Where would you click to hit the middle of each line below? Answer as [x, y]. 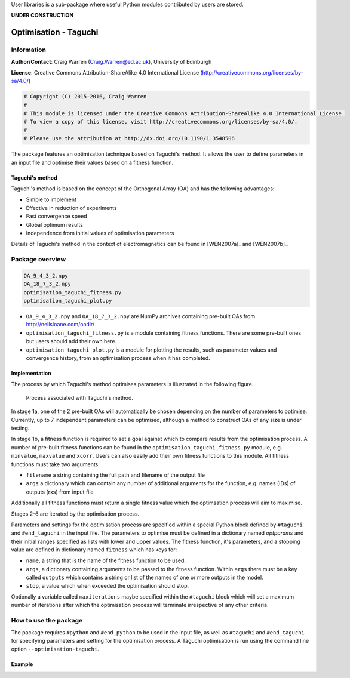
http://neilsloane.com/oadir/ [60, 325]
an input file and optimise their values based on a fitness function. [92, 162]
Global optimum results [55, 224]
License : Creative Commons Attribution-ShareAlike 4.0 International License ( [107, 72]
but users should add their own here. [71, 341]
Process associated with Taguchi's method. [80, 397]
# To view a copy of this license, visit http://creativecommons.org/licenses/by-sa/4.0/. [161, 122]
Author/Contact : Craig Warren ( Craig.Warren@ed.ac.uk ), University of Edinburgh [111, 61]
